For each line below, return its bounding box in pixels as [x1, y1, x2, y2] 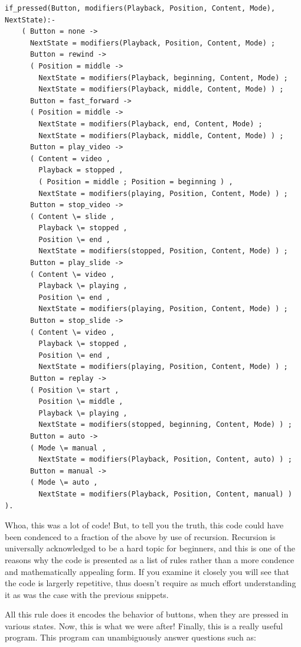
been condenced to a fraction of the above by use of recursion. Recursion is [5, 530, 276, 543]
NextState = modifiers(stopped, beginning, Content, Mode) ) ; [38, 420, 292, 429]
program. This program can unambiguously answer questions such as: [5, 631, 256, 643]
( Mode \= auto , [30, 478, 98, 487]
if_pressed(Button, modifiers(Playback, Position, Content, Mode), [5, 4, 276, 12]
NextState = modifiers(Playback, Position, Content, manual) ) [38, 489, 292, 498]
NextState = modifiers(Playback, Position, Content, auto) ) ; [38, 455, 292, 464]
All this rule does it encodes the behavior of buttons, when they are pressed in [5, 608, 289, 620]
